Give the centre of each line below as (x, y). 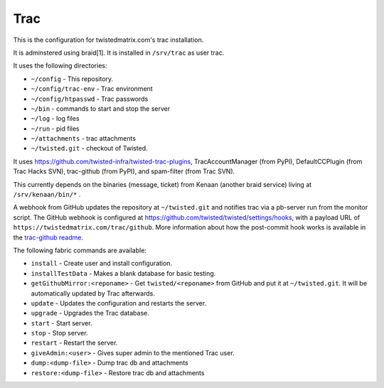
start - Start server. (62, 323)
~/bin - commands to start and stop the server (101, 108)
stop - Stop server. (59, 333)
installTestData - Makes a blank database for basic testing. (123, 273)
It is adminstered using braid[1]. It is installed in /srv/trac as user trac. (119, 53)
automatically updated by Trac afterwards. (93, 293)
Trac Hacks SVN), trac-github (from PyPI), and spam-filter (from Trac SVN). (124, 171)
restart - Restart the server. (74, 343)
